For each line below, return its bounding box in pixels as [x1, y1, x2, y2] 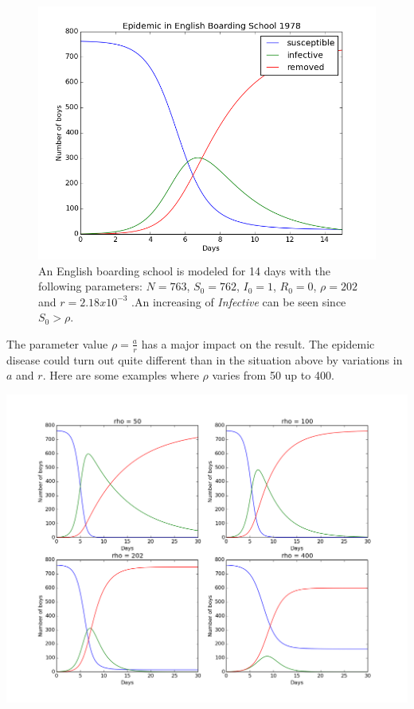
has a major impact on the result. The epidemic [141, 335, 375, 352]
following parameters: [38, 278, 143, 294]
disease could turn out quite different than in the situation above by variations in [6, 351, 403, 368]
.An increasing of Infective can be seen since [131, 293, 346, 310]
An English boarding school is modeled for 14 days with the [38, 262, 330, 279]
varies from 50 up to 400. [212, 367, 334, 384]
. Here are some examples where [42, 367, 199, 384]
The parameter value [6, 335, 108, 352]
